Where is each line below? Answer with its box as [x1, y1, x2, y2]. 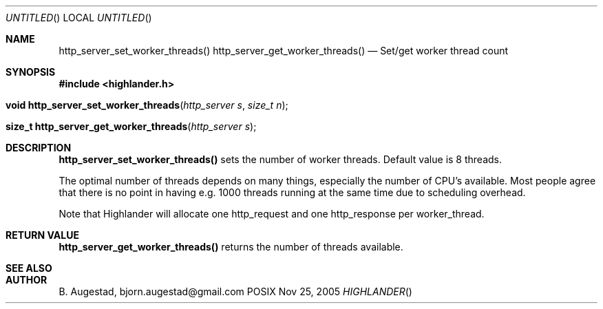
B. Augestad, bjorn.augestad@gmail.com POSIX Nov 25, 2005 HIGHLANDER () [59, 286, 412, 297]
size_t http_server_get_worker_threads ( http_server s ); [6, 120, 257, 132]
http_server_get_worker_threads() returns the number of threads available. [59, 241, 403, 253]
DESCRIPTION [6, 142, 72, 153]
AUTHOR [6, 274, 47, 286]
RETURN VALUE [6, 229, 79, 241]
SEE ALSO [6, 262, 52, 274]
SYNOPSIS [6, 66, 56, 78]
